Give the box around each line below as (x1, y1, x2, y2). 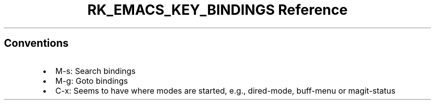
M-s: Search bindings (55, 66, 136, 76)
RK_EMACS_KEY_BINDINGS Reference (87, 1, 348, 18)
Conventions (4, 37, 69, 50)
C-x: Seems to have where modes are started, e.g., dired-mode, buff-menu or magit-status (55, 85, 396, 96)
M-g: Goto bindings (55, 75, 128, 86)
